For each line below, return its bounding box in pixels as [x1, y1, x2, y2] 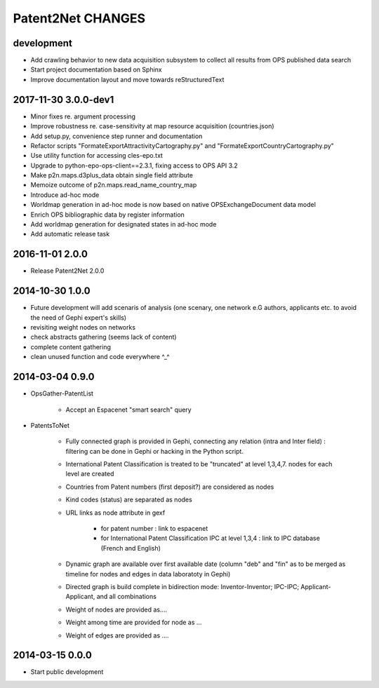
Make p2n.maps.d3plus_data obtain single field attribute [30, 171, 193, 180]
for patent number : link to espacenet [100, 525, 208, 533]
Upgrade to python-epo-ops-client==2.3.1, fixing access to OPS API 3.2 [30, 161, 238, 170]
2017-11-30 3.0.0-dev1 [13, 93, 114, 105]
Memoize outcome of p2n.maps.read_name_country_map [30, 181, 197, 189]
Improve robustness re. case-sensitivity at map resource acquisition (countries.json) [30, 122, 274, 130]
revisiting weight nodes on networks [30, 323, 136, 332]
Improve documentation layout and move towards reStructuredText [30, 75, 225, 83]
